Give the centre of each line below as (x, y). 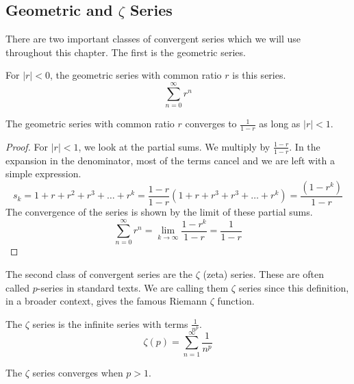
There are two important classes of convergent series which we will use (153, 39)
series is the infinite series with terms (110, 323)
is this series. (259, 75)
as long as (280, 124)
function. (236, 301)
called (17, 287)
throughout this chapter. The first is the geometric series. (126, 52)
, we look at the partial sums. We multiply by (174, 146)
